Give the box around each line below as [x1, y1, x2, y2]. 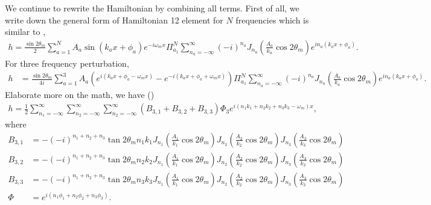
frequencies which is [235, 13, 309, 26]
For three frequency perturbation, [5, 57, 129, 69]
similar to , [5, 25, 46, 38]
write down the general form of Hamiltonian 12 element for [5, 13, 223, 26]
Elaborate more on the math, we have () [5, 88, 155, 101]
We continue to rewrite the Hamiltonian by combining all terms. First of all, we [5, 2, 299, 14]
